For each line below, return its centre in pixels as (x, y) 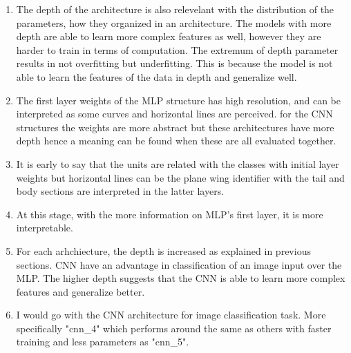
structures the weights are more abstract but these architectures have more (175, 127)
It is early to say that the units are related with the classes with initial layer (178, 163)
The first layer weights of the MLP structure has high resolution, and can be (178, 100)
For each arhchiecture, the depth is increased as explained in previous (163, 250)
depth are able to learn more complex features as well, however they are (169, 36)
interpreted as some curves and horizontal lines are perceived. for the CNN (174, 114)
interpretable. (45, 228)
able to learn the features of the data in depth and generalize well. (156, 76)
